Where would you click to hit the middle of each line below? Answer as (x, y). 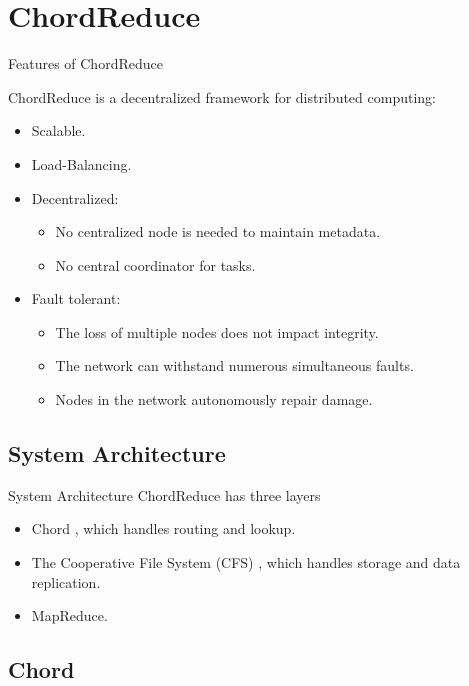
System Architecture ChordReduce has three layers (164, 494)
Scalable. (58, 130)
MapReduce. (69, 615)
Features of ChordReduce (85, 63)
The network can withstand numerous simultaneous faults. (234, 365)
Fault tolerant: (76, 298)
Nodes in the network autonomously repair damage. (214, 399)
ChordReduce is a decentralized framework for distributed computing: (222, 96)
